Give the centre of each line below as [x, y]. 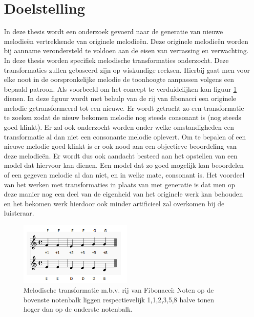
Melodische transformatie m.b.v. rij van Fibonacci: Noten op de [119, 289]
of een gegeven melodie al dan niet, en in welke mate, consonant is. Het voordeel [124, 175]
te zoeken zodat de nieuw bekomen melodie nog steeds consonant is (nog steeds [123, 117]
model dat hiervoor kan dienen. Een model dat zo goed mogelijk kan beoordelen [124, 165]
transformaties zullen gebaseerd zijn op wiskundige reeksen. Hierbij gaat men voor [127, 69]
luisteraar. [19, 213]
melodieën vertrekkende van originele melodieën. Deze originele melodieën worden [126, 41]
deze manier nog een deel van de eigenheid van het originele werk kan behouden [124, 194]
